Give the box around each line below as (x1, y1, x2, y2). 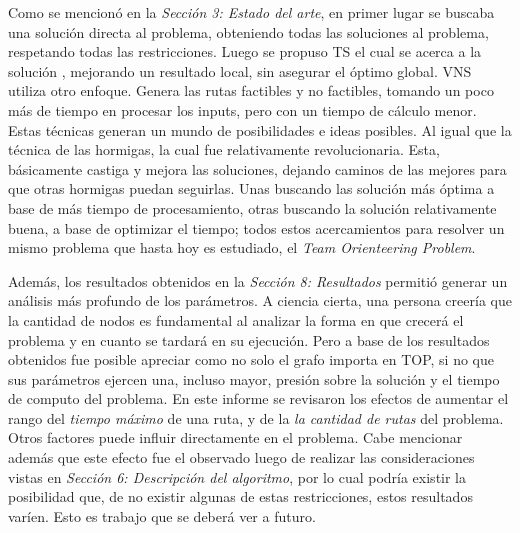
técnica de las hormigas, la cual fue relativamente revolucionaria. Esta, (8, 139, 440, 160)
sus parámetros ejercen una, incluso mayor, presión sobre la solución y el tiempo (8, 368, 500, 389)
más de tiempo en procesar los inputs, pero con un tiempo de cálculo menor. (8, 99, 477, 120)
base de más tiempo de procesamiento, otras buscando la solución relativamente (8, 197, 497, 218)
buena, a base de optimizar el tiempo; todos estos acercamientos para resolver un (8, 217, 505, 238)
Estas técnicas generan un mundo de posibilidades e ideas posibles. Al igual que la (8, 119, 512, 140)
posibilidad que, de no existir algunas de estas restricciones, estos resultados (8, 486, 473, 507)
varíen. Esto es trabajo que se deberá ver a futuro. (8, 505, 316, 526)
